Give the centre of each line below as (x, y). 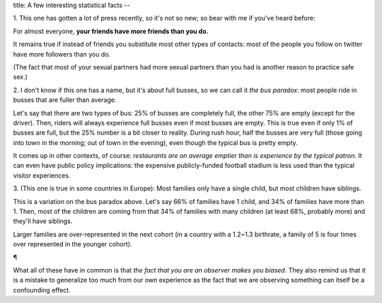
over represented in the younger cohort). (73, 244)
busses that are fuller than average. (65, 100)
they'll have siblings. (43, 221)
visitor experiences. (42, 175)
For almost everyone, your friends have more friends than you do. (111, 31)
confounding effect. (42, 290)
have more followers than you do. (62, 54)
